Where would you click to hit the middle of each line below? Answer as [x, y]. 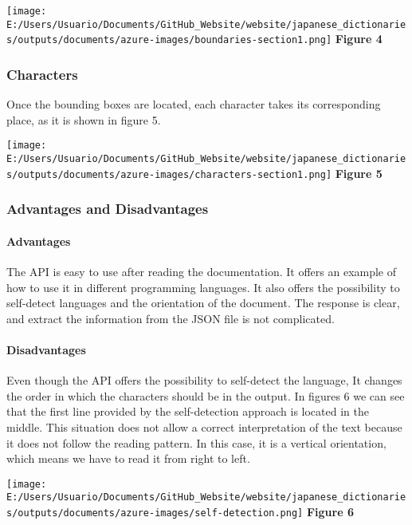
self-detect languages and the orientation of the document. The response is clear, [203, 303]
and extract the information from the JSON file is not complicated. [171, 318]
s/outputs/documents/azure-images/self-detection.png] [155, 513]
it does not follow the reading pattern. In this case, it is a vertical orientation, [196, 442]
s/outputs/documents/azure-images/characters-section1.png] [169, 174]
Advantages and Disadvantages [108, 209]
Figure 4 [359, 39]
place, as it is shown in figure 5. [84, 119]
